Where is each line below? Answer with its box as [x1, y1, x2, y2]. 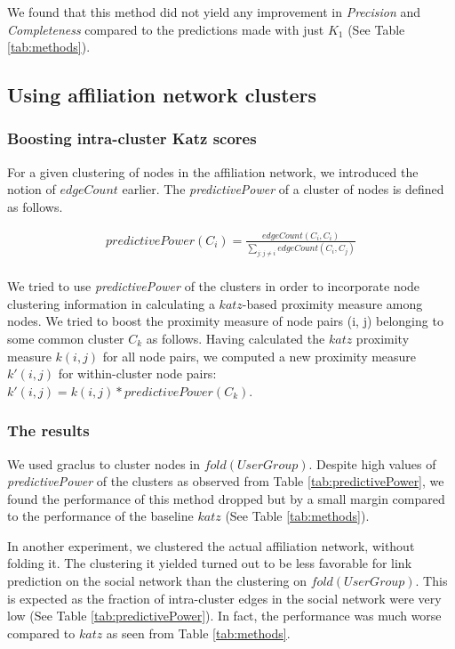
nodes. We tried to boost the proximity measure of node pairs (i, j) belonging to [7, 312, 443, 330]
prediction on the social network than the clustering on [7, 572, 307, 590]
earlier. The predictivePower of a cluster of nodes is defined [122, 180, 444, 199]
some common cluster [7, 329, 124, 347]
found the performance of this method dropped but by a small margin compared [7, 489, 445, 507]
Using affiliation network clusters [7, 81, 317, 109]
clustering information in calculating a [7, 294, 215, 312]
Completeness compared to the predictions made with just [7, 20, 324, 38]
